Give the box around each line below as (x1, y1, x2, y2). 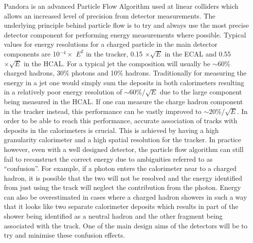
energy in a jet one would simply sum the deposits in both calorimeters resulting (4, 77, 244, 87)
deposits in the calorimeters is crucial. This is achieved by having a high (4, 125, 219, 135)
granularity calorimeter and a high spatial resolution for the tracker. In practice (4, 134, 241, 145)
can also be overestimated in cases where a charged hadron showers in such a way (4, 191, 247, 202)
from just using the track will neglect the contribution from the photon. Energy (4, 182, 241, 192)
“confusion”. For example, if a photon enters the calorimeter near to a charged (4, 163, 237, 173)
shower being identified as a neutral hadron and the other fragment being (4, 211, 223, 221)
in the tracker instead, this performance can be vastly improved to (4, 106, 202, 116)
